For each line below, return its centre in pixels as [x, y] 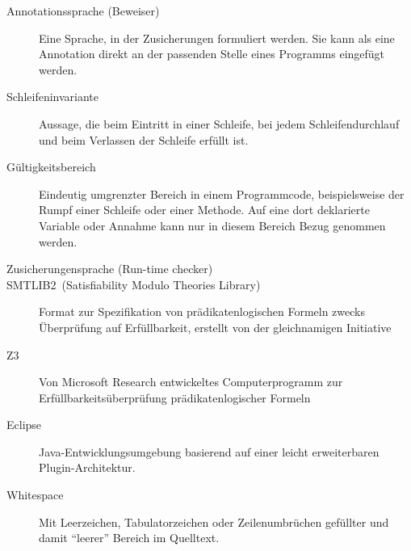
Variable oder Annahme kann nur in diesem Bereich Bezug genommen [212, 225]
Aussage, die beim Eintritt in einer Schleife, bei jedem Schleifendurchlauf [219, 123]
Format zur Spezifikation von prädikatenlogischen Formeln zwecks [202, 311]
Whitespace [35, 495]
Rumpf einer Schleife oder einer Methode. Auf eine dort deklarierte [204, 210]
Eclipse [24, 425]
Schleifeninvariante [53, 97]
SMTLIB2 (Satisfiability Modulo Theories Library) [134, 284]
